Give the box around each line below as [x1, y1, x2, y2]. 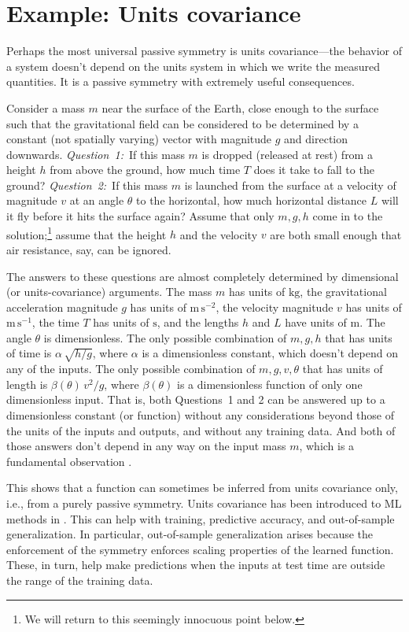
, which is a [299, 438, 355, 454]
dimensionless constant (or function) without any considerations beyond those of [6, 407, 394, 423]
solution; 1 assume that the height [6, 224, 167, 242]
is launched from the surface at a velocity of [184, 176, 396, 193]
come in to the [312, 208, 383, 224]
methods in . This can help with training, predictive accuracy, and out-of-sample [6, 510, 395, 527]
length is [6, 375, 48, 392]
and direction [284, 131, 348, 147]
